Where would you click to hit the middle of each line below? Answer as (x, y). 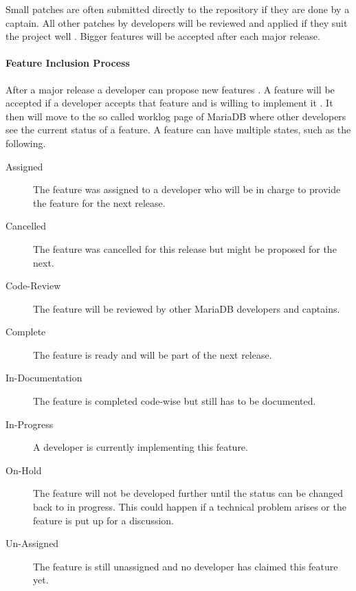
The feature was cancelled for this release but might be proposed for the (185, 248)
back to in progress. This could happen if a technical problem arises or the (190, 507)
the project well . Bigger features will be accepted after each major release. (163, 36)
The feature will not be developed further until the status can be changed (188, 493)
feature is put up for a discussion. (103, 520)
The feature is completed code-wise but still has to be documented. (175, 401)
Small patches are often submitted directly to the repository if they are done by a (178, 9)
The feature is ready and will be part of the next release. (153, 354)
